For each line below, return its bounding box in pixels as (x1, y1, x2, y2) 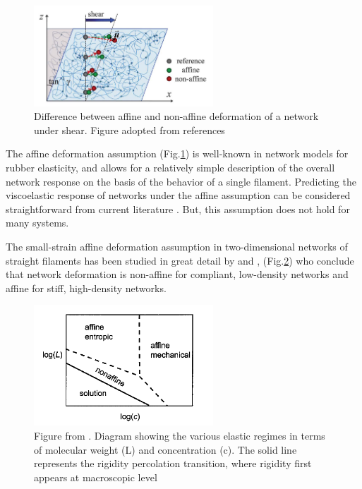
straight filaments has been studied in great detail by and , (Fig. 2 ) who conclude (6, 253, 354, 267)
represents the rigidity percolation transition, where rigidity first (34, 456, 312, 471)
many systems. (6, 215, 69, 230)
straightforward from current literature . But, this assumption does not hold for (6, 201, 350, 216)
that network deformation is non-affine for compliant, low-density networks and (6, 267, 349, 282)
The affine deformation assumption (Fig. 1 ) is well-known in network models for (6, 146, 349, 161)
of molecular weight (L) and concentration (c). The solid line (34, 442, 297, 457)
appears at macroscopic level (34, 469, 157, 484)
